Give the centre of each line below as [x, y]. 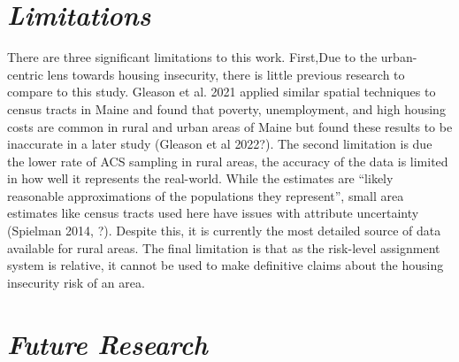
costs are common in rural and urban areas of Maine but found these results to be [230, 126]
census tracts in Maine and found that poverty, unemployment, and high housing [226, 108]
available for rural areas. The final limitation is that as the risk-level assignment [224, 247]
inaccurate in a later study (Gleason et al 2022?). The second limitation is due [220, 144]
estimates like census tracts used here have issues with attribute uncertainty [213, 213]
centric [25, 74]
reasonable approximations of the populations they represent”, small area [206, 195]
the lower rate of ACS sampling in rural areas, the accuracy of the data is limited [228, 161]
